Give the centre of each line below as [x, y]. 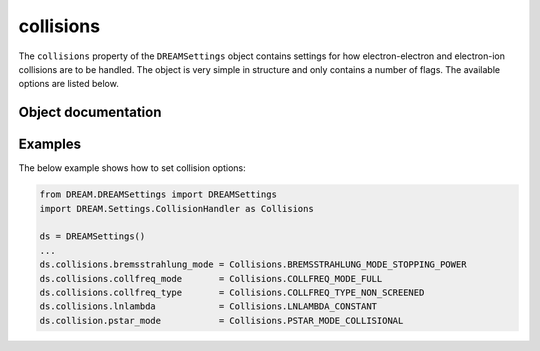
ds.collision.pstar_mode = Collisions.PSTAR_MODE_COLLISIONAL [221, 320]
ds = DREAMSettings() [92, 236]
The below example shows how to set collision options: [132, 168]
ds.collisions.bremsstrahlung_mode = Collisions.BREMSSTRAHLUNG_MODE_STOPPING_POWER [253, 264]
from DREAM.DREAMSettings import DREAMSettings [158, 194]
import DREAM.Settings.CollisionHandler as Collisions [176, 208]
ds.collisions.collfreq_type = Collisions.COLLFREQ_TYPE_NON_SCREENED [232, 292]
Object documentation [90, 112]
